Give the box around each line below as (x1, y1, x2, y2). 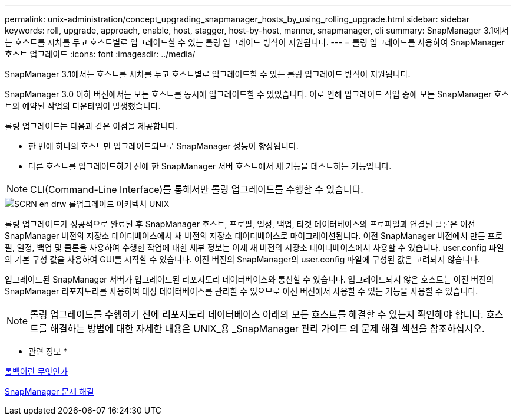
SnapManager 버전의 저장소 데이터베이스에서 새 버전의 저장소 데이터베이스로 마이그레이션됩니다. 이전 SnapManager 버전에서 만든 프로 (5, 231, 503, 241)
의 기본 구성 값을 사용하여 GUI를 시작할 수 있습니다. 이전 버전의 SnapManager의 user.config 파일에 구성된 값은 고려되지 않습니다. (5, 254, 481, 264)
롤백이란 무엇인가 (5, 366, 68, 376)
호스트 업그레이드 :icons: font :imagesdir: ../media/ (5, 49, 196, 59)
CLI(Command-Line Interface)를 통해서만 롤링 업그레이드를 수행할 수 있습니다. (30, 183, 363, 195)
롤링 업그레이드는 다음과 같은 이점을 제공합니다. (5, 121, 178, 131)
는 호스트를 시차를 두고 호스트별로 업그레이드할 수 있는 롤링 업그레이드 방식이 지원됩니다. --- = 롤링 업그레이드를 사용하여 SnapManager (5, 37, 505, 47)
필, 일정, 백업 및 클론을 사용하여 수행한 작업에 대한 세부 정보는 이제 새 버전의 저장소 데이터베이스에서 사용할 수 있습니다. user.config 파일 (5, 242, 504, 252)
